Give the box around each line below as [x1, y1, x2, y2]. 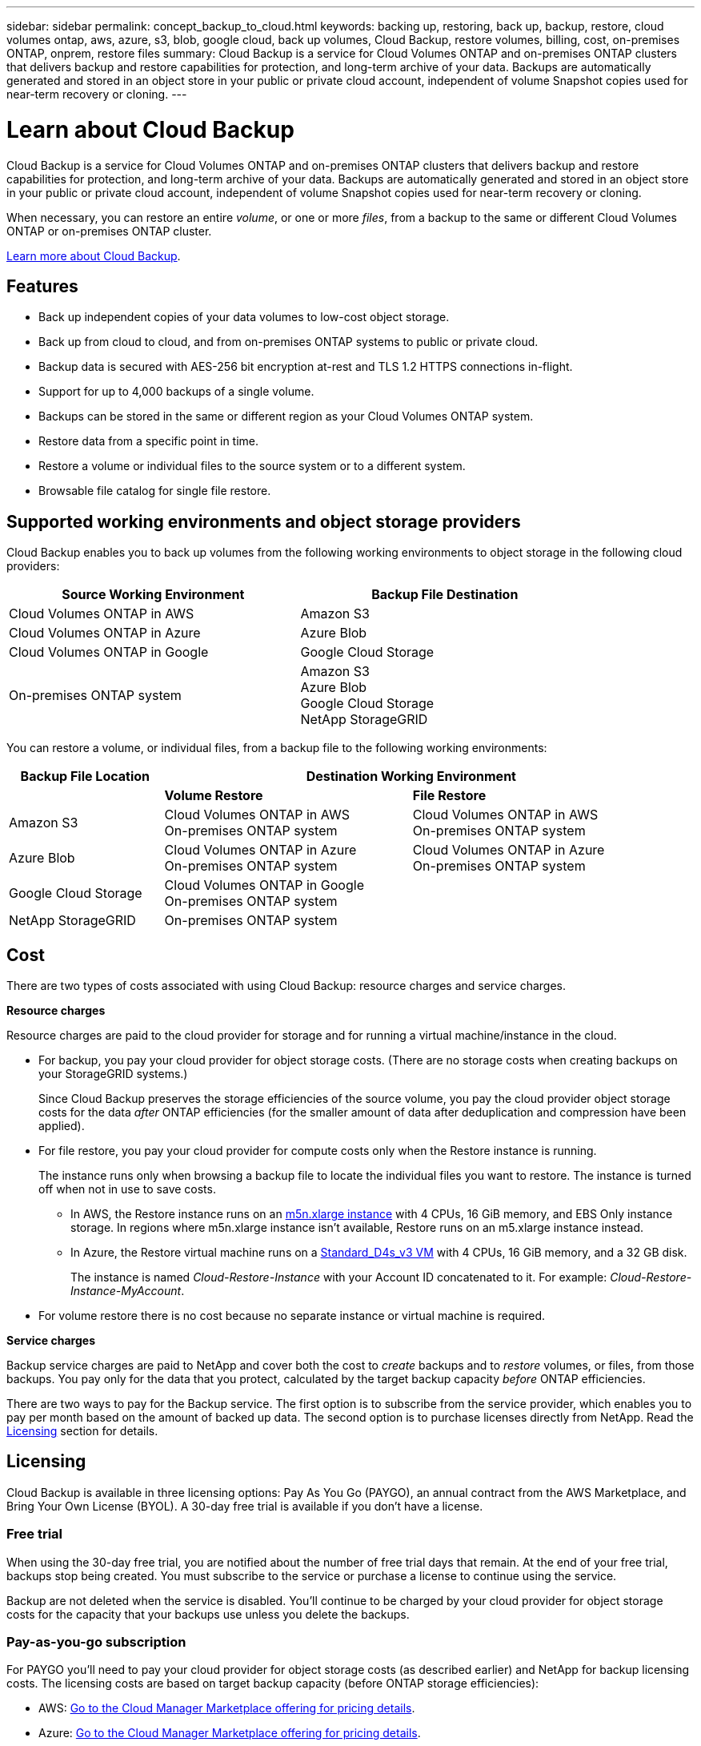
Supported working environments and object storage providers [6, 511, 521, 532]
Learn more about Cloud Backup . [6, 248, 181, 263]
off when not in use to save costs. [38, 1182, 216, 1197]
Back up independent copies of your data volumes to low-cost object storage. [38, 310, 450, 324]
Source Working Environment [62, 586, 245, 603]
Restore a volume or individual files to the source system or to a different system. [38, 459, 466, 473]
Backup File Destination [371, 586, 519, 603]
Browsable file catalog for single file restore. [38, 484, 271, 498]
